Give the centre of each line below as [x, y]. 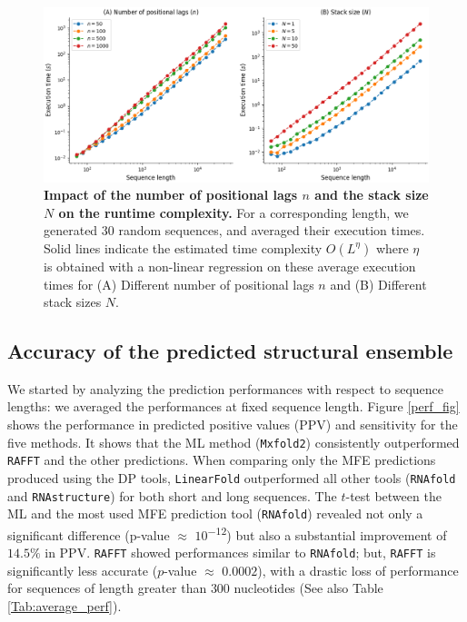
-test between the [393, 495]
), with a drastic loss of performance [358, 570]
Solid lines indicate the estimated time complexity [183, 247]
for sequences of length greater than [107, 588]
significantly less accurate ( [83, 570]
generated [71, 230]
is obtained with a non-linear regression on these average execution [230, 266]
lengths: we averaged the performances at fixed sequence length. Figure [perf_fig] [233, 406]
